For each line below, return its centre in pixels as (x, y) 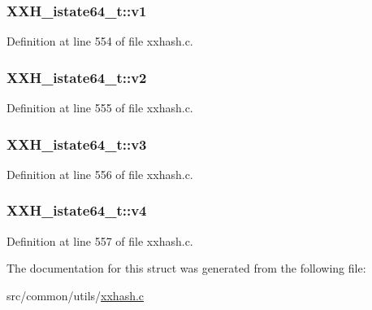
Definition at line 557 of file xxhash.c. (100, 240)
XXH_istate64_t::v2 (77, 77)
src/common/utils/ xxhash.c (76, 295)
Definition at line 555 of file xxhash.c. (100, 108)
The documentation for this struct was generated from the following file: (186, 268)
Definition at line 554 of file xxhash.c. (100, 41)
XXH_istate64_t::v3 (77, 144)
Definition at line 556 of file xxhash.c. (100, 174)
